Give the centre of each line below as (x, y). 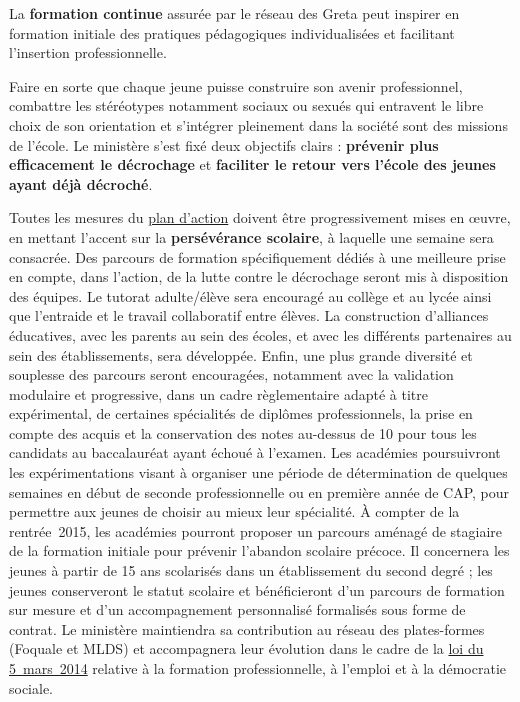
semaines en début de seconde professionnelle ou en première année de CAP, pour (259, 491)
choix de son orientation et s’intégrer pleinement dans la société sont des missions (258, 124)
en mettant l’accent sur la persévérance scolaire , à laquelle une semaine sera (251, 236)
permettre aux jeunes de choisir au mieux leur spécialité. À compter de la (234, 511)
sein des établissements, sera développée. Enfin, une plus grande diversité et (241, 354)
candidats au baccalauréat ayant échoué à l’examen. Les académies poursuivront (255, 452)
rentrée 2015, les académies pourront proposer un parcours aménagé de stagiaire (256, 530)
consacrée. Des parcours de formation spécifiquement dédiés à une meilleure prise (257, 256)
